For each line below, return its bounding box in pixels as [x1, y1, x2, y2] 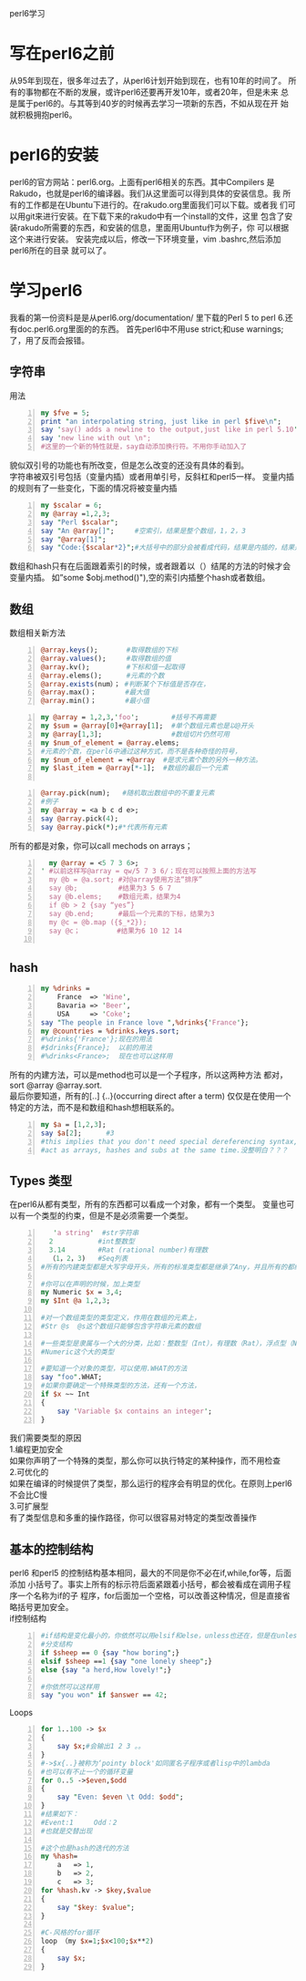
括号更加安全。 [16, 1602, 74, 1613]
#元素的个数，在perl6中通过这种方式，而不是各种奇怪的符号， [40, 747, 242, 756]
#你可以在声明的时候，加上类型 [40, 1279, 140, 1288]
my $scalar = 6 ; [40, 500, 103, 510]
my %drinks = [40, 984, 90, 994]
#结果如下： [40, 1810, 79, 1819]
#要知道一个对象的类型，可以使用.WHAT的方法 [40, 1364, 188, 1374]
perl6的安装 [9, 145, 98, 166]
